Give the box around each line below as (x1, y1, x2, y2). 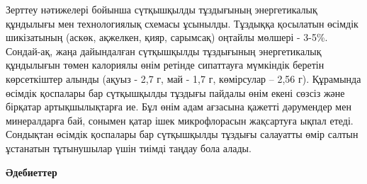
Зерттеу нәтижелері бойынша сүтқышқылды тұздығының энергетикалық (6, 2, 317, 16)
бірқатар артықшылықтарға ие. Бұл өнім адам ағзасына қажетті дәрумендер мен (6, 99, 351, 114)
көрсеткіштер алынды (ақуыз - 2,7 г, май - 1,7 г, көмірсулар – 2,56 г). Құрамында (6, 71, 361, 86)
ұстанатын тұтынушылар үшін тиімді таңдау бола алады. (6, 140, 252, 155)
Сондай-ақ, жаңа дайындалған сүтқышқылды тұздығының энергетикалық (6, 43, 322, 58)
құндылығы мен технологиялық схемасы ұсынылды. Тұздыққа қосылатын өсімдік (6, 16, 358, 30)
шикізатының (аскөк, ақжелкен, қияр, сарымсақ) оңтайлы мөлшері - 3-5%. (6, 30, 328, 45)
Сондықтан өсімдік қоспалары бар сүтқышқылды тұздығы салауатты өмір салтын (6, 127, 358, 142)
